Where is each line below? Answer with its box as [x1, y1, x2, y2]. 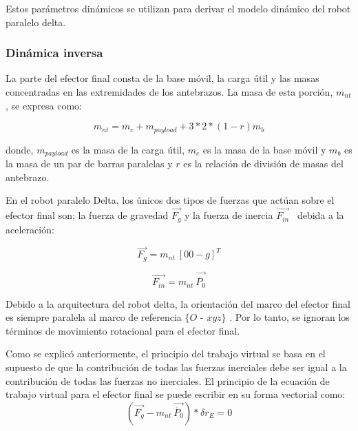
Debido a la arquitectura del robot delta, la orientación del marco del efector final [6, 296, 350, 311]
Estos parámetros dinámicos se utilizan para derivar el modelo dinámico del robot [6, 1, 351, 15]
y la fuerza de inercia [185, 208, 273, 222]
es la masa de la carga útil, [71, 142, 185, 156]
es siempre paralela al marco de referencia [6, 310, 182, 324]
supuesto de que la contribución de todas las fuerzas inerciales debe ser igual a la [6, 360, 347, 375]
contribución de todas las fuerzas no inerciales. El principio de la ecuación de [6, 373, 330, 388]
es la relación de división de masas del [183, 156, 344, 171]
